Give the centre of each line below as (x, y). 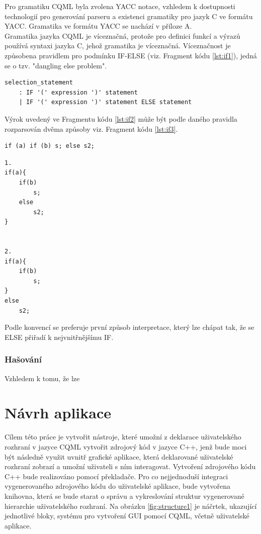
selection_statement (39, 83)
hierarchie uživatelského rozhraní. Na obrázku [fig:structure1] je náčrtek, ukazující (131, 506)
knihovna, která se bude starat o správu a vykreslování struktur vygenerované (124, 496)
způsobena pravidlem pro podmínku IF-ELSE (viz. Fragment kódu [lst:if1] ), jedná (131, 55)
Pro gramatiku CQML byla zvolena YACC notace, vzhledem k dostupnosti (120, 6)
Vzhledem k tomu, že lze (42, 378)
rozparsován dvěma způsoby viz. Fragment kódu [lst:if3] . (91, 128)
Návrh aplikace (58, 413)
